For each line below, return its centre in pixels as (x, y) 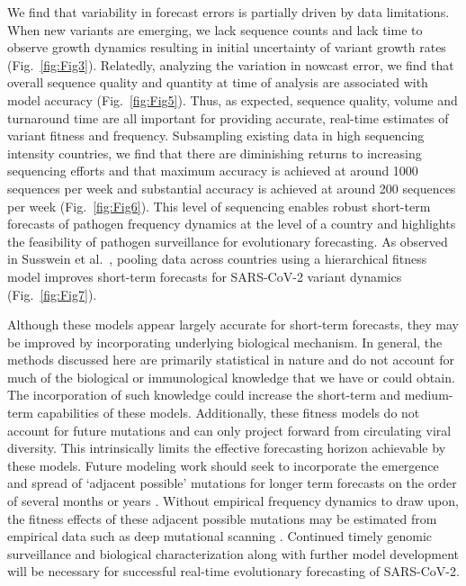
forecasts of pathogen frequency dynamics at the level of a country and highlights (232, 224)
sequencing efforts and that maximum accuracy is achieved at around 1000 (213, 171)
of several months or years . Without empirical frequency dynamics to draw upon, (233, 501)
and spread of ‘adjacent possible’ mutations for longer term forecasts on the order (232, 483)
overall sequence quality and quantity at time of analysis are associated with (218, 82)
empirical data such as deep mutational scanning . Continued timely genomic (220, 536)
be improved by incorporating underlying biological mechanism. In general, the (225, 342)
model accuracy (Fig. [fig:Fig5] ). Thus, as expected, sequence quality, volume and (233, 99)
